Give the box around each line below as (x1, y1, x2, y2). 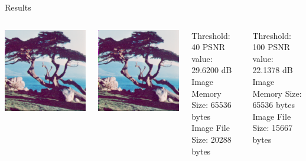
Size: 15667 (252, 121, 293, 134)
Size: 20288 (191, 133, 232, 145)
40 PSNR (191, 41, 225, 53)
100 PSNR (252, 41, 291, 53)
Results (5, 1, 31, 13)
